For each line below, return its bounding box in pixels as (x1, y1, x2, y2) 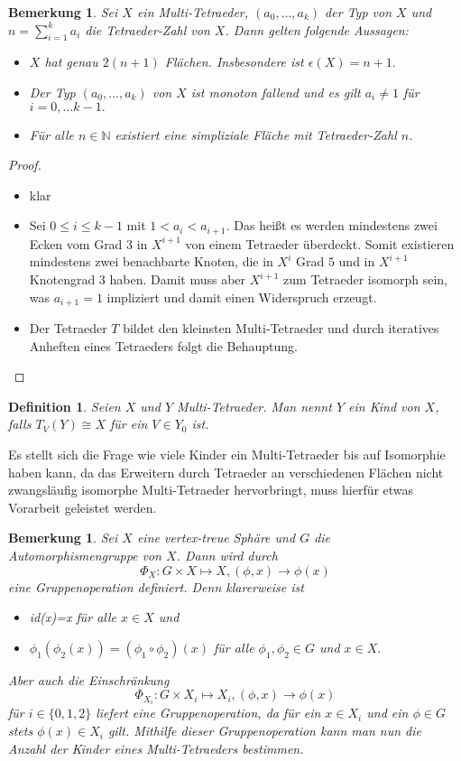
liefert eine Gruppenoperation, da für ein (96, 703, 321, 722)
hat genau (44, 52, 98, 71)
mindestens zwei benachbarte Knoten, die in (29, 252, 273, 271)
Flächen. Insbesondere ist (164, 52, 304, 71)
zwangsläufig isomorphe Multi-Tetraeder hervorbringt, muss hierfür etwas (8, 480, 414, 499)
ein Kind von (348, 396, 420, 415)
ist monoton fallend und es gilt (190, 82, 361, 101)
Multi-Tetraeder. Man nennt (177, 396, 332, 415)
